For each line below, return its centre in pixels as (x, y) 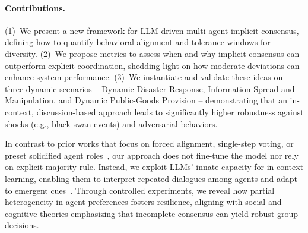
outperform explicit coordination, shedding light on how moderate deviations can (152, 65)
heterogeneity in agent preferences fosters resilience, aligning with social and (143, 202)
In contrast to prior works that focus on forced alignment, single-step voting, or (149, 144)
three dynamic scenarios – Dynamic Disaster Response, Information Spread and (150, 88)
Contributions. (35, 7)
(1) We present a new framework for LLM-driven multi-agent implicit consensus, (152, 30)
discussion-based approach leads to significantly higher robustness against (170, 111)
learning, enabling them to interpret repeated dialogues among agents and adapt (151, 178)
